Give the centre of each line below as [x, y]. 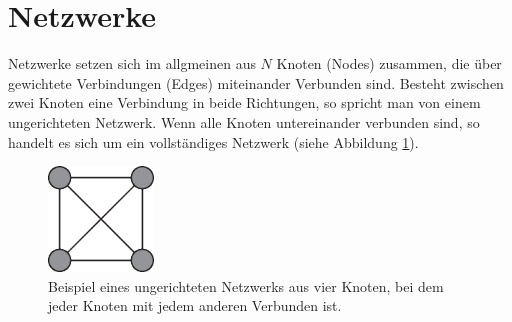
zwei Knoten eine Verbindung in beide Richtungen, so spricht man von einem [244, 102]
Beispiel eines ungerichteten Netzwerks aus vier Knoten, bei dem [246, 285]
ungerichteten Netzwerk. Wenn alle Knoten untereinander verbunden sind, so [244, 121]
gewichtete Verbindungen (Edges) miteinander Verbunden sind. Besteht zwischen [256, 82]
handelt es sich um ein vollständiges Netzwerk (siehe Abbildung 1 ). [213, 141]
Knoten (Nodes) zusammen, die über [389, 63]
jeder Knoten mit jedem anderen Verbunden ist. [195, 305]
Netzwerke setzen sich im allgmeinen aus [132, 63]
